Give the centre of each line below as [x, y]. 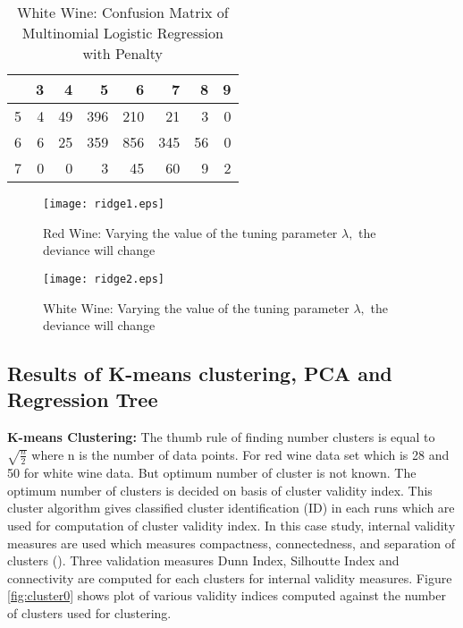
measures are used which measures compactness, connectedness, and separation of [231, 543]
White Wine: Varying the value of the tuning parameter [196, 307]
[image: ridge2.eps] [104, 279]
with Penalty [123, 53]
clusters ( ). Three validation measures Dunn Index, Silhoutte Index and [203, 560]
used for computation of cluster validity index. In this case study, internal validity [231, 525]
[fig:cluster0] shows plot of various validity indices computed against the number [227, 595]
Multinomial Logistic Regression [122, 33]
